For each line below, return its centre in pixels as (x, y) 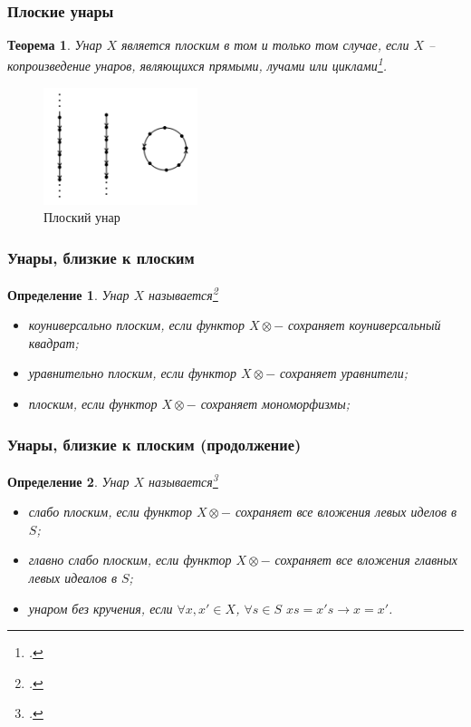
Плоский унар (82, 217)
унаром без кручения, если (101, 608)
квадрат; (53, 342)
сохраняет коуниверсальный (365, 325)
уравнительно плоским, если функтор (133, 373)
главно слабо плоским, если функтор (130, 560)
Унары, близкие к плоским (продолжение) (154, 444)
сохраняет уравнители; (344, 373)
